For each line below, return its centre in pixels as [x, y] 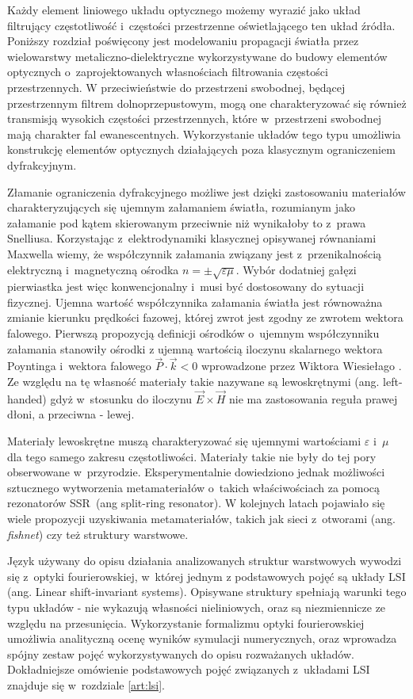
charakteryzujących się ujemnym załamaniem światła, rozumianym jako [181, 207]
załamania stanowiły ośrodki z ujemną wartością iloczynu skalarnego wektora [195, 348]
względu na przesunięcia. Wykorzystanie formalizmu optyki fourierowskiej [186, 623]
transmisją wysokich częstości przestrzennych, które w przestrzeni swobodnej [195, 118]
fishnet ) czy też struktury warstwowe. [98, 534]
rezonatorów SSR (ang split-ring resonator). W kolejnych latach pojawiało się [196, 503]
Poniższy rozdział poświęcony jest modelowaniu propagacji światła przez [183, 41]
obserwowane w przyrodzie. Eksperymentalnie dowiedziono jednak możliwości [196, 472]
